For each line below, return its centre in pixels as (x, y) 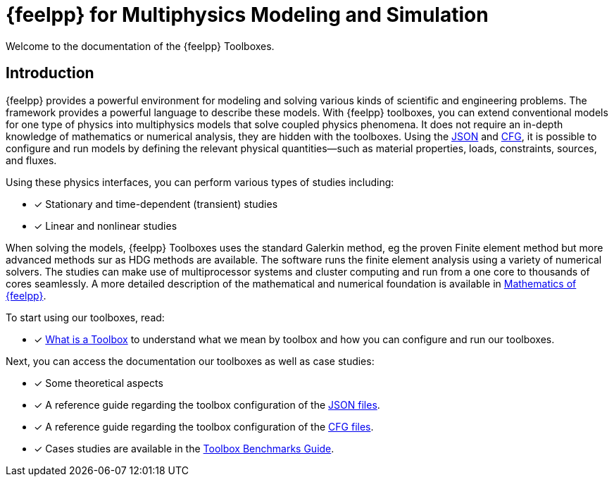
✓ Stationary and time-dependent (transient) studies (156, 204)
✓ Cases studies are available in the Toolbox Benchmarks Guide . (184, 448)
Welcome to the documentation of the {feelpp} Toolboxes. (140, 46)
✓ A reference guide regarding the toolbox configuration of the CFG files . (204, 426)
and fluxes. (31, 160)
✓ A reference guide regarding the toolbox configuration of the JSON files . (207, 404)
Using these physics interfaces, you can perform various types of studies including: (200, 182)
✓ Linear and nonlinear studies (106, 225)
